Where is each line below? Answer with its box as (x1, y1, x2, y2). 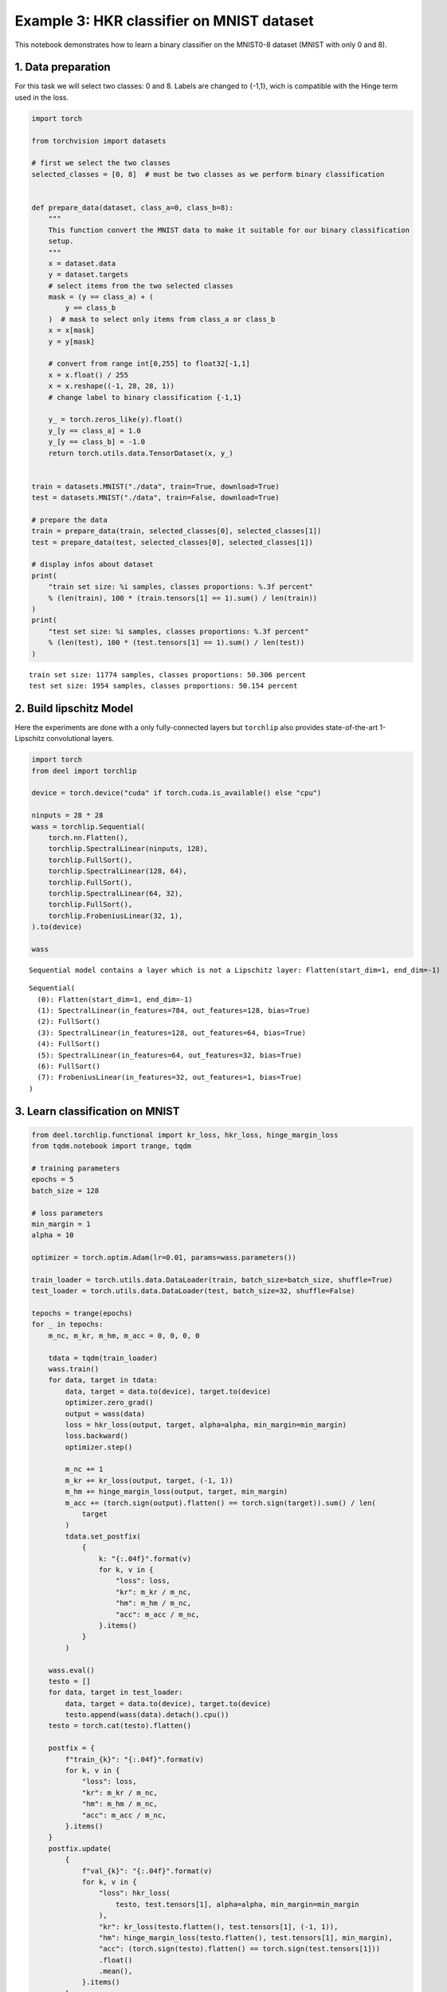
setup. (48, 237, 74, 246)
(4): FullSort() (37, 1040, 101, 1049)
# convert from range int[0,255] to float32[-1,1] (48, 359, 250, 368)
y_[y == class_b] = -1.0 (48, 437, 146, 446)
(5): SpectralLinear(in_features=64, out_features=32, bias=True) (37, 1050, 302, 1060)
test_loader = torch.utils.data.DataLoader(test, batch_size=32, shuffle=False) (31, 1287, 355, 1296)
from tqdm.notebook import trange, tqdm (31, 1142, 191, 1151)
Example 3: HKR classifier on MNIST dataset (14, 12, 314, 29)
